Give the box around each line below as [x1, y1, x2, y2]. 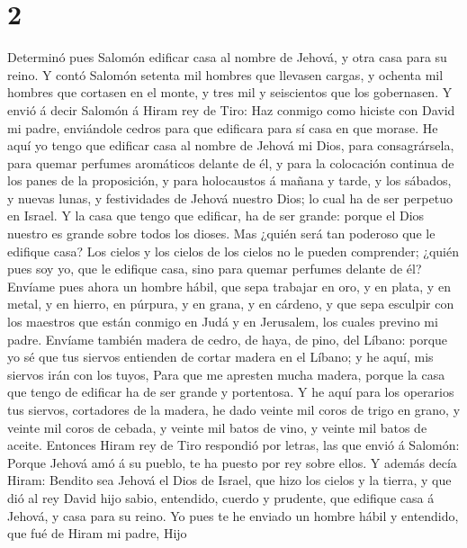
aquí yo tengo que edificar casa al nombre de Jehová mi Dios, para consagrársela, [7, 136, 454, 155]
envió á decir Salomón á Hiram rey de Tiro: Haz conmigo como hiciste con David [7, 100, 455, 119]
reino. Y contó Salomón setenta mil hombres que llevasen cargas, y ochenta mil [7, 65, 444, 84]
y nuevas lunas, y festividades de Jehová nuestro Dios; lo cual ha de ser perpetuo [7, 188, 453, 207]
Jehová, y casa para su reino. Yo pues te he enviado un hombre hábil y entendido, [7, 506, 459, 525]
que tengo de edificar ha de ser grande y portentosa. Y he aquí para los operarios [7, 382, 454, 401]
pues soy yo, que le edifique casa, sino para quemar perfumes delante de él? [7, 259, 422, 278]
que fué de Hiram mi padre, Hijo [7, 524, 187, 543]
